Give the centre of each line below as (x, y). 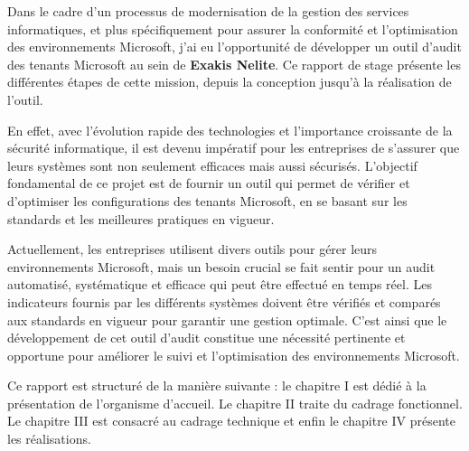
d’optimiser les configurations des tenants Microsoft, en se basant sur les (207, 200)
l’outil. (25, 99)
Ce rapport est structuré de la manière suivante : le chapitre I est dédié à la (217, 385)
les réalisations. (49, 439)
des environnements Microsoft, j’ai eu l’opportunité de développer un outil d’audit (234, 47)
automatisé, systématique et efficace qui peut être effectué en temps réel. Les (220, 284)
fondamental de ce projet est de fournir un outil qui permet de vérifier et (209, 183)
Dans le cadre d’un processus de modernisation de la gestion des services (208, 11)
